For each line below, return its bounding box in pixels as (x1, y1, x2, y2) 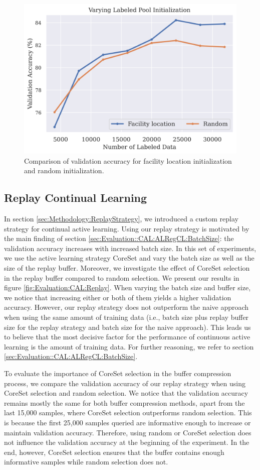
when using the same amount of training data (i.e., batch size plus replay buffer (4, 312, 249, 322)
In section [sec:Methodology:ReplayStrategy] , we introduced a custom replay (4, 213, 238, 224)
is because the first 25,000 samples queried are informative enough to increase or (4, 417, 251, 427)
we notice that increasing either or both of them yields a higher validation (4, 292, 231, 302)
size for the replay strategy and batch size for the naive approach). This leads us (4, 321, 251, 332)
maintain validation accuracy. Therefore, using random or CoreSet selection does (4, 427, 251, 437)
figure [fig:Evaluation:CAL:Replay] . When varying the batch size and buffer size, (4, 282, 251, 293)
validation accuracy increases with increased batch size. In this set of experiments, (4, 243, 256, 253)
